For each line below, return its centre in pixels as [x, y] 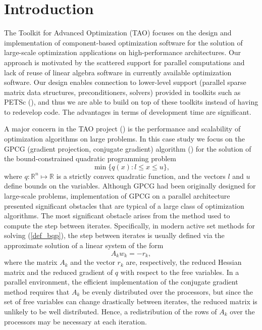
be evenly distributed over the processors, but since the [168, 291]
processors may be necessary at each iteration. [75, 321]
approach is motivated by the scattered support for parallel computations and [124, 62]
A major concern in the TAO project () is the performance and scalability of [122, 129]
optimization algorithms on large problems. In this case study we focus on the [124, 139]
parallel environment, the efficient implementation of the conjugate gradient [121, 282]
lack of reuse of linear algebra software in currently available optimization [118, 72]
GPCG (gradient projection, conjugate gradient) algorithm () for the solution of [128, 148]
